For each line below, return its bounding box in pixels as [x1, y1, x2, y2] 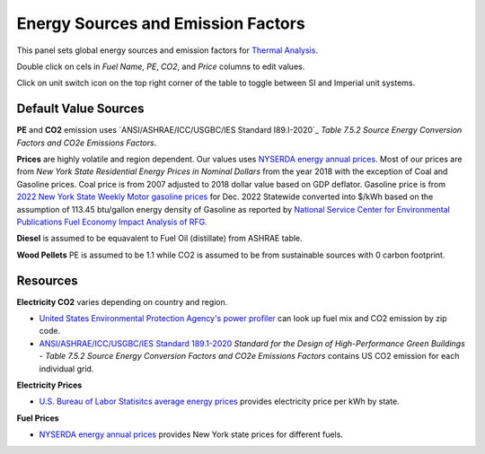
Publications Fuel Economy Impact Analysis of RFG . [16, 216, 208, 227]
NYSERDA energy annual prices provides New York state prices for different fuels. [39, 429, 343, 440]
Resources [16, 273, 78, 288]
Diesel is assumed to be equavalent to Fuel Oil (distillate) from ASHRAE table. [16, 233, 303, 244]
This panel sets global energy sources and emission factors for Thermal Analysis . [16, 45, 319, 56]
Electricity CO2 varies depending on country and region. [16, 296, 228, 307]
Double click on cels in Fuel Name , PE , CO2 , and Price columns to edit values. [16, 61, 305, 72]
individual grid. [39, 363, 94, 374]
